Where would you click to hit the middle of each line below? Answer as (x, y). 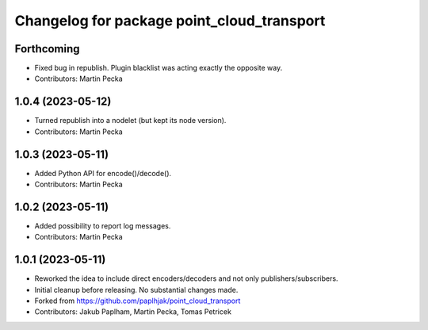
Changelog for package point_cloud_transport (170, 21)
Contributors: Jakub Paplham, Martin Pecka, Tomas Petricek (133, 312)
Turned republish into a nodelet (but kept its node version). (130, 121)
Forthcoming (47, 49)
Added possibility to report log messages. (103, 225)
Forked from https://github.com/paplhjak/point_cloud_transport (138, 301)
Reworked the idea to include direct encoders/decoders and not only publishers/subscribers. (186, 278)
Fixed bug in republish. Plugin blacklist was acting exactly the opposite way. (159, 68)
